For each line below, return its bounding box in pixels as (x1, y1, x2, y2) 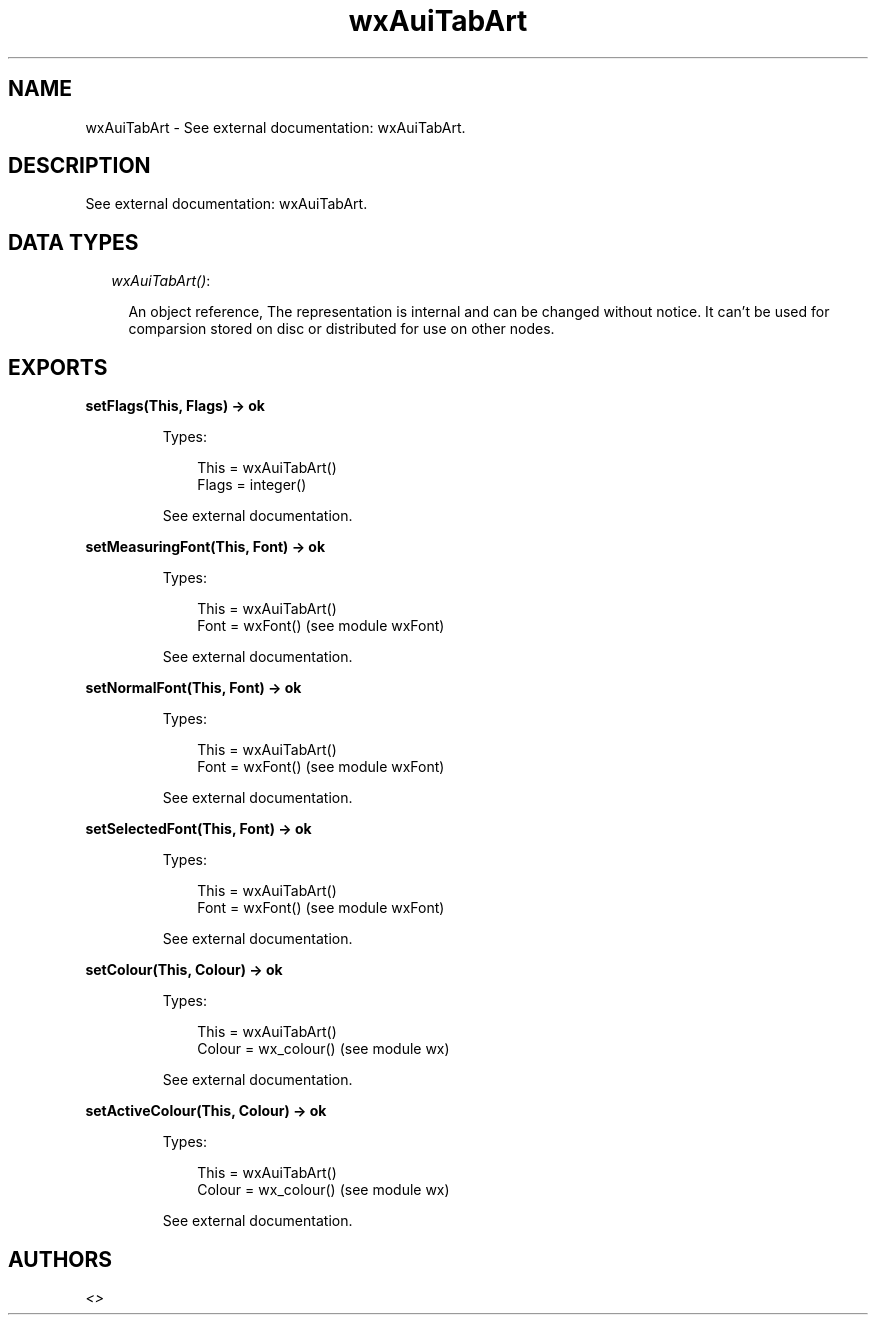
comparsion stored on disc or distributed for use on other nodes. (128, 320, 555, 338)
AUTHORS (8, 1246, 113, 1272)
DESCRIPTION (8, 153, 151, 179)
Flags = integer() (197, 476, 307, 494)
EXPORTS (8, 354, 108, 380)
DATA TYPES (8, 229, 139, 255)
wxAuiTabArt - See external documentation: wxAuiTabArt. (85, 118, 466, 136)
